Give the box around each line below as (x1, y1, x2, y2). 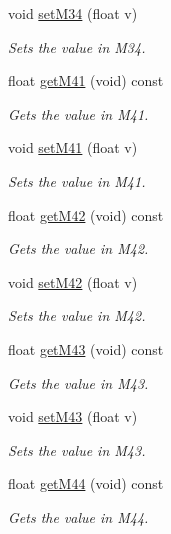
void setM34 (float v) (8, 3, 138, 23)
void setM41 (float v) (8, 137, 138, 158)
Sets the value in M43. (8, 439, 146, 460)
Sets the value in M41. (8, 170, 146, 191)
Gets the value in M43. (8, 372, 149, 393)
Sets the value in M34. (8, 36, 146, 57)
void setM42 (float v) (8, 271, 138, 292)
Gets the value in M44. (8, 506, 149, 527)
